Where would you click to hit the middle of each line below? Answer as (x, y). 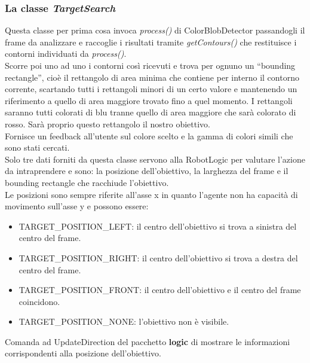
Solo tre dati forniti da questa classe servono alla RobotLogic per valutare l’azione (155, 159)
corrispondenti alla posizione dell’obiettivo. (83, 353)
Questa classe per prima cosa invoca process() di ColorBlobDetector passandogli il (155, 30)
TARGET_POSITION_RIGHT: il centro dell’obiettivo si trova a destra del (158, 257)
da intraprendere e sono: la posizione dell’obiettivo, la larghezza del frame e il (147, 171)
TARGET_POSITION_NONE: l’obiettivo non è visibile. (124, 321)
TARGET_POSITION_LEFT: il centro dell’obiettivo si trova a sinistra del (158, 226)
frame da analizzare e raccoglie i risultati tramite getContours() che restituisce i (151, 42)
